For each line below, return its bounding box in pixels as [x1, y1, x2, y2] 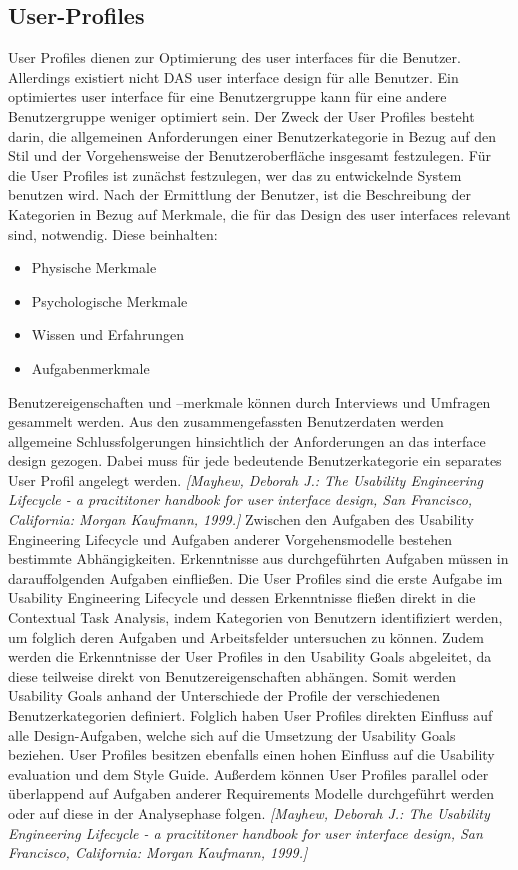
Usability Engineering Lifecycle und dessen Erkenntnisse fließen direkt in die [8, 587, 476, 608]
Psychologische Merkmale [31, 290, 188, 311]
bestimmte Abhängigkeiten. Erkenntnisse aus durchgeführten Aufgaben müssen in [8, 548, 509, 569]
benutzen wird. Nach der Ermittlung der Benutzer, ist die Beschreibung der [8, 184, 472, 205]
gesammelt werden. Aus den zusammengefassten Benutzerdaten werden [8, 411, 444, 432]
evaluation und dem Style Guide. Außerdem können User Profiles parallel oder [8, 763, 489, 784]
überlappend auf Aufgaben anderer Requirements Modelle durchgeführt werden [8, 783, 494, 804]
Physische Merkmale [31, 257, 157, 278]
